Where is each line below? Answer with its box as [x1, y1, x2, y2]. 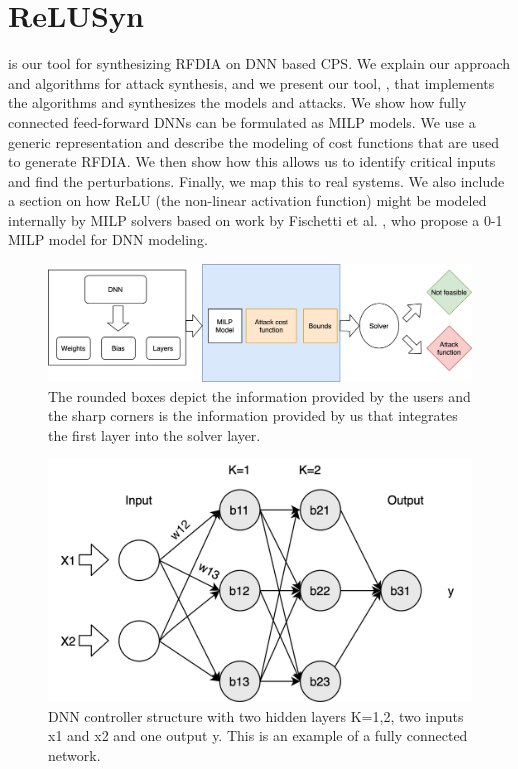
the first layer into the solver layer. [48, 424, 261, 445]
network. [48, 744, 101, 765]
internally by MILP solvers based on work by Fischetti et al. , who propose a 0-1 [8, 209, 503, 230]
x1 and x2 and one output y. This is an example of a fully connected [48, 725, 468, 746]
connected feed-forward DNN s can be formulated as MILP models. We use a [8, 111, 476, 132]
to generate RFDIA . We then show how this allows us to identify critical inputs [8, 151, 496, 172]
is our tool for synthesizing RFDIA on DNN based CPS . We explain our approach [8, 53, 511, 74]
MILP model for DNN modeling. [8, 229, 208, 250]
